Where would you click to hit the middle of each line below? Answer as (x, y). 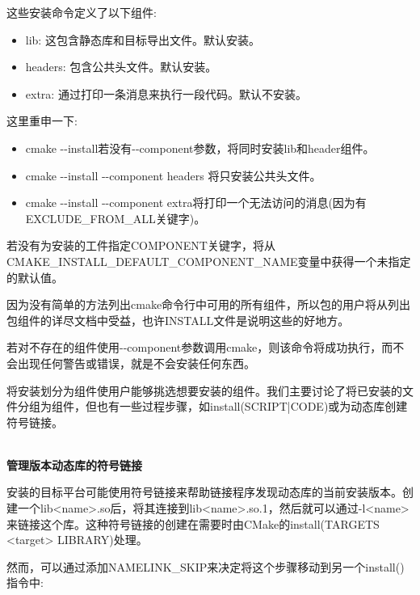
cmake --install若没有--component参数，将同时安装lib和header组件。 (200, 148)
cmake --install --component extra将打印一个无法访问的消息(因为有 (196, 203)
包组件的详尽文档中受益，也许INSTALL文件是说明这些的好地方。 (178, 320)
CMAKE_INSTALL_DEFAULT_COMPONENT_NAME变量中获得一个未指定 (209, 261)
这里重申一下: (42, 121)
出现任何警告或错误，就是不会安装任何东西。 (136, 363)
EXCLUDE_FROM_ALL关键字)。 (115, 218)
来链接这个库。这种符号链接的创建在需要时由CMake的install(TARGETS (193, 523)
